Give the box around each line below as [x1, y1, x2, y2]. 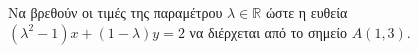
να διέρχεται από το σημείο [189, 21, 347, 42]
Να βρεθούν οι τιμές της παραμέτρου [8, 2, 223, 22]
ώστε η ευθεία [265, 2, 348, 22]
